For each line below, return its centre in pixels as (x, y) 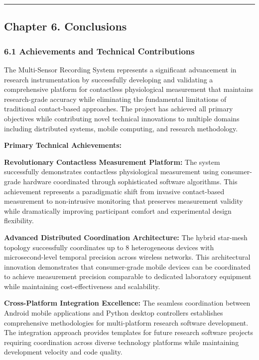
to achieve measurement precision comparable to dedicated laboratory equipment (128, 276)
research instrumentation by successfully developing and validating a (109, 79)
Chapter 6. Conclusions (65, 26)
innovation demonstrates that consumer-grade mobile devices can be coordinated (127, 266)
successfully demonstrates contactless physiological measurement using (111, 172)
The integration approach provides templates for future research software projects (129, 332)
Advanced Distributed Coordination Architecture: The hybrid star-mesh (126, 237)
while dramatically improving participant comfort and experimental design (118, 210)
